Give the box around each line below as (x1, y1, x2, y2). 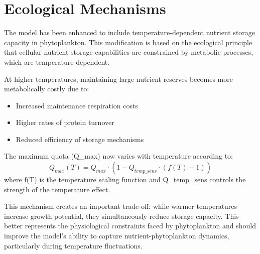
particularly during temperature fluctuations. (4, 240, 143, 250)
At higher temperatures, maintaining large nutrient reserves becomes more (4, 73, 233, 84)
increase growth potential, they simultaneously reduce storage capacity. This (4, 210, 239, 221)
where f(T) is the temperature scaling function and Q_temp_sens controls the (4, 174, 246, 185)
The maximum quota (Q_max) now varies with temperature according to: (4, 151, 233, 161)
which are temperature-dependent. (4, 56, 110, 67)
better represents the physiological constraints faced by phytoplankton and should (4, 220, 256, 231)
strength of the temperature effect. (4, 184, 110, 194)
